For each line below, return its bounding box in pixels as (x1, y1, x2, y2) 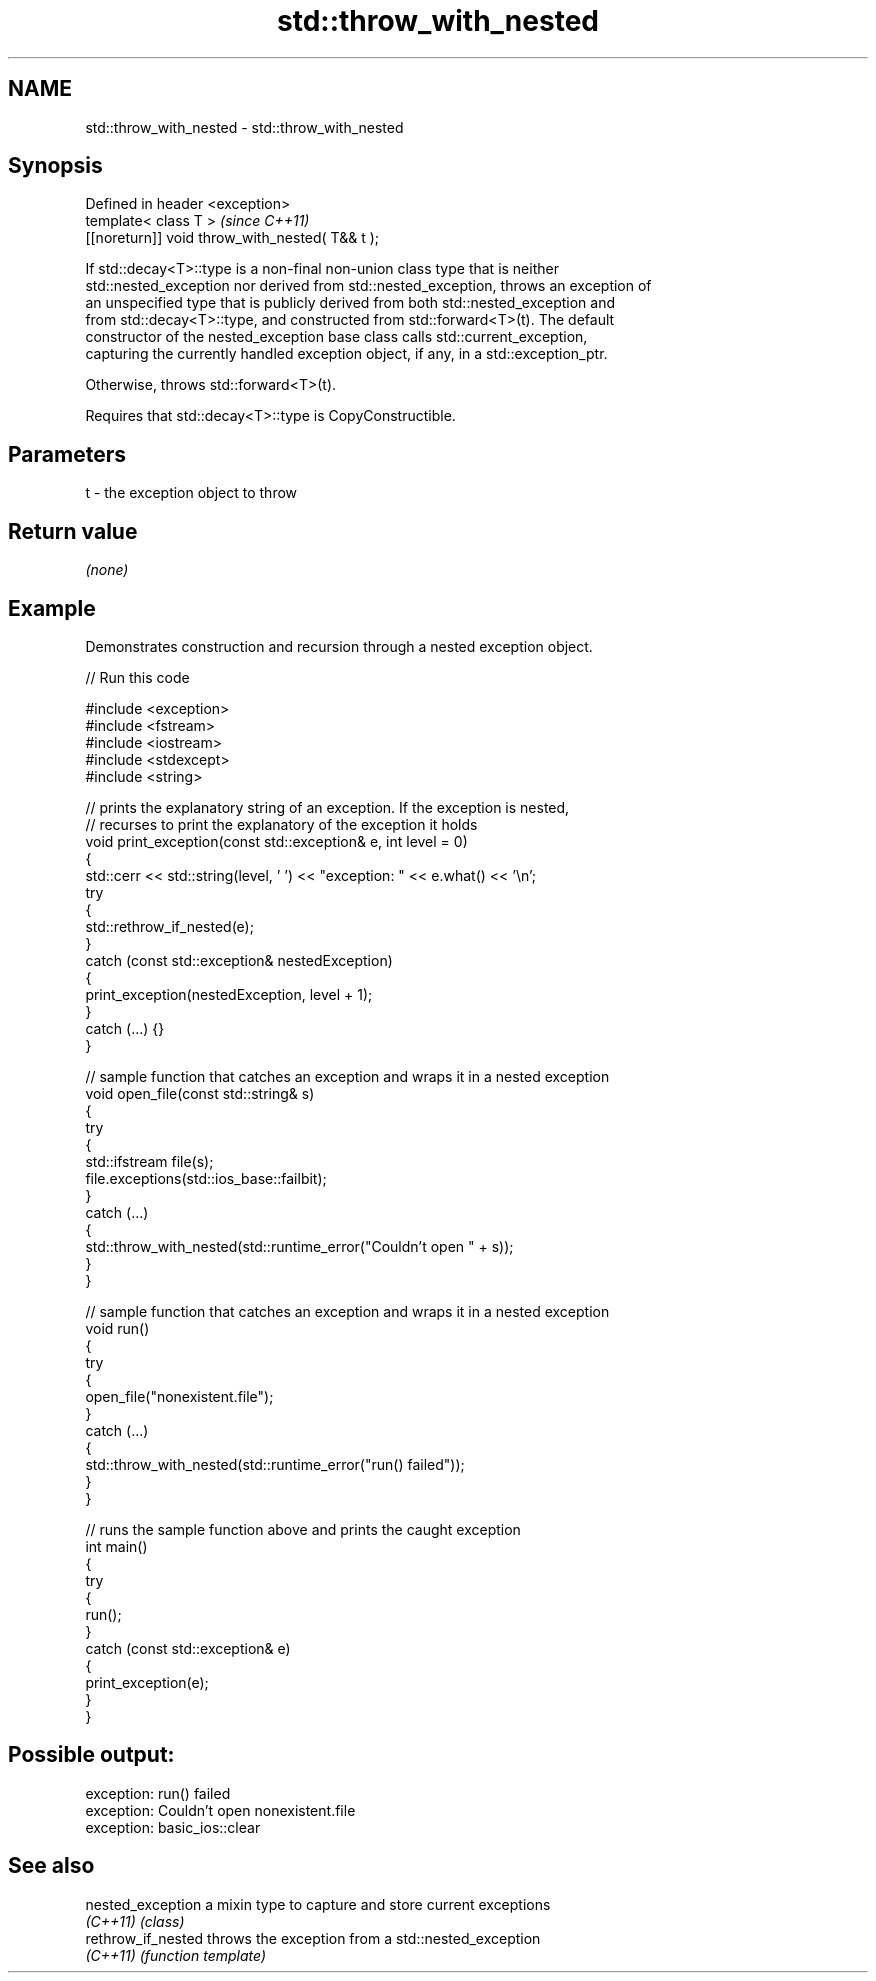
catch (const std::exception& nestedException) (85, 951, 393, 969)
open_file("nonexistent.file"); (85, 1387, 274, 1405)
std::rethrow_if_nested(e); (85, 917, 254, 935)
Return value (8, 518, 138, 544)
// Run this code (85, 668, 190, 686)
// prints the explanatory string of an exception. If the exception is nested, (85, 798, 570, 816)
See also (8, 1853, 95, 1879)
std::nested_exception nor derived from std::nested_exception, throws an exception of (85, 277, 652, 295)
